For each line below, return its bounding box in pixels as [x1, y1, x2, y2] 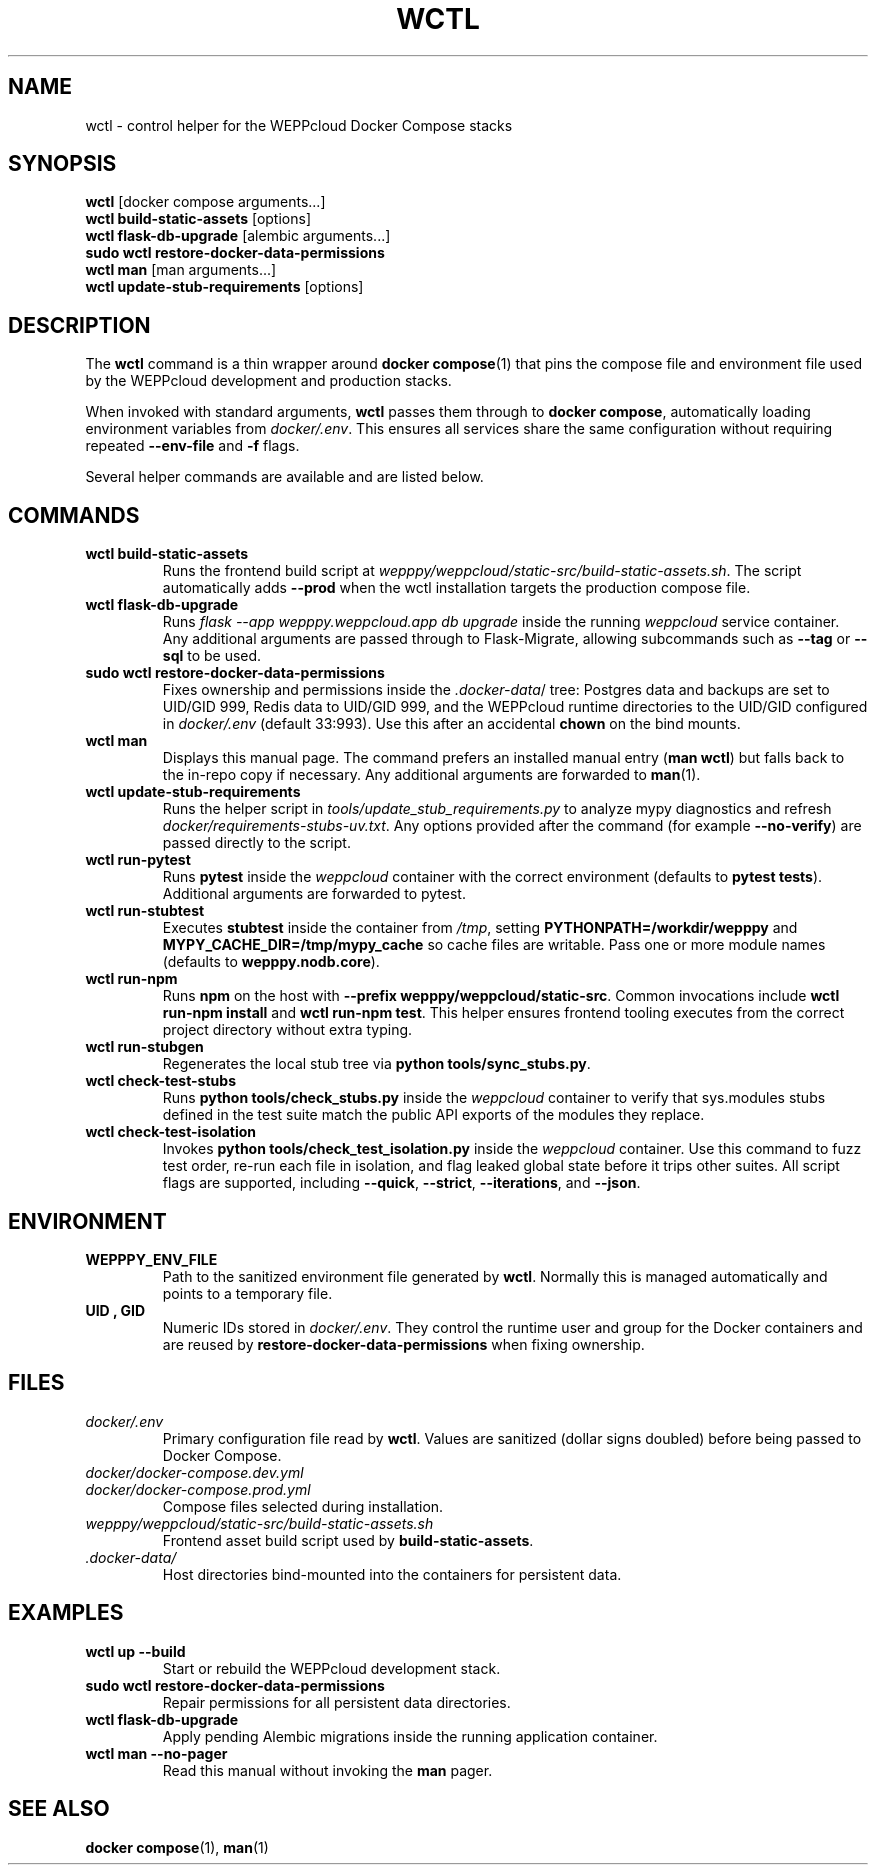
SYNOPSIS [8, 151, 117, 177]
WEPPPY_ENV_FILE [85, 1250, 218, 1268]
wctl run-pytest [85, 851, 191, 869]
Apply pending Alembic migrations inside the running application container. [162, 1727, 658, 1745]
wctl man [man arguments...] [85, 261, 277, 279]
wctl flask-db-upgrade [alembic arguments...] [85, 227, 391, 245]
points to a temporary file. [162, 1284, 333, 1302]
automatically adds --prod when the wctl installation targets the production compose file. [162, 579, 751, 597]
